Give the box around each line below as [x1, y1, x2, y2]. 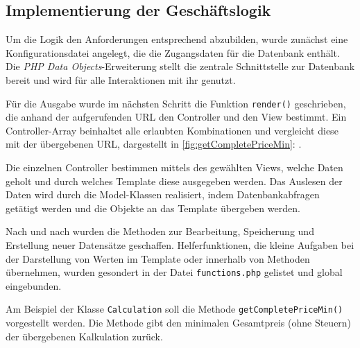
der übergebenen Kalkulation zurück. [6, 329, 163, 343]
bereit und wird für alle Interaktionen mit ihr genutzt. [6, 72, 236, 87]
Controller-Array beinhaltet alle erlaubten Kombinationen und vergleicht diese [6, 123, 338, 137]
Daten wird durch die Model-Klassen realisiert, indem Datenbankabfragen [6, 187, 320, 202]
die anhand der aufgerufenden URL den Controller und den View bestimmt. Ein [6, 110, 347, 124]
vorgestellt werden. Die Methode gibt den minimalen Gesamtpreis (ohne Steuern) [6, 315, 352, 330]
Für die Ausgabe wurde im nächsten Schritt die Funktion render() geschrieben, [6, 96, 346, 110]
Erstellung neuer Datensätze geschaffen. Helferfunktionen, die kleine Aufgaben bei [6, 237, 354, 252]
